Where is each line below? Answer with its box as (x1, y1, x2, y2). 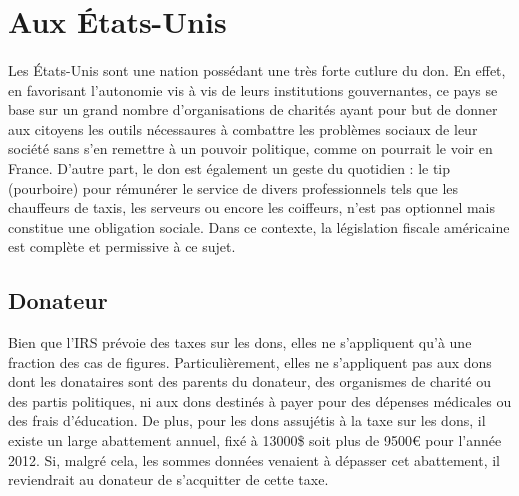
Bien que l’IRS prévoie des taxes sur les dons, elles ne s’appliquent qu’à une (8, 332, 472, 353)
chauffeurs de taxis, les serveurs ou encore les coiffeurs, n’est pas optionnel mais (8, 197, 496, 218)
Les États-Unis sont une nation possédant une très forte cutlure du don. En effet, (8, 59, 506, 80)
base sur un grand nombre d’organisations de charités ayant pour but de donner (8, 99, 498, 120)
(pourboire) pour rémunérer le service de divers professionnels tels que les (8, 177, 459, 198)
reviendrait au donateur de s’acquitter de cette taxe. (8, 469, 329, 490)
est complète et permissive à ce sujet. (8, 236, 236, 257)
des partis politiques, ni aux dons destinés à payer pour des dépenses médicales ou (8, 390, 512, 411)
